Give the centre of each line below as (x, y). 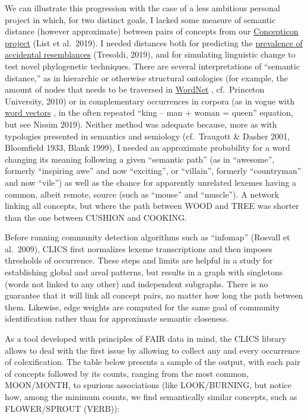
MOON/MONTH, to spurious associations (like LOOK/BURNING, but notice (148, 385)
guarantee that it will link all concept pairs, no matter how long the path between (154, 295)
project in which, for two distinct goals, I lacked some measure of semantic (140, 19)
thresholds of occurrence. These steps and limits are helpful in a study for (139, 260)
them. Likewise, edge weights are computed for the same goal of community (142, 307)
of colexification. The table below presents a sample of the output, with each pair (153, 362)
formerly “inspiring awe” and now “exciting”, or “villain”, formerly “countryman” (153, 171)
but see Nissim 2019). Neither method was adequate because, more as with (141, 124)
